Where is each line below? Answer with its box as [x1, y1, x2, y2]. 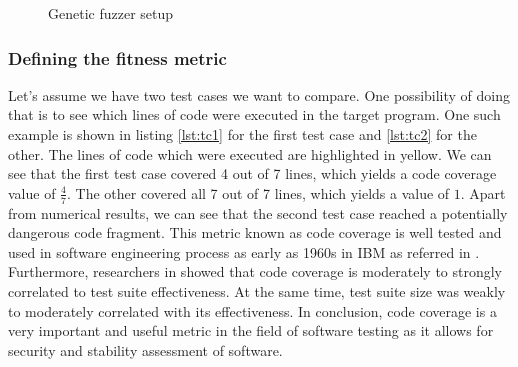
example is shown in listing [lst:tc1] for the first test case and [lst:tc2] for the [8, 124, 477, 144]
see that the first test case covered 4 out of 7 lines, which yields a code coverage [8, 163, 497, 184]
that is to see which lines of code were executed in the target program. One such [8, 104, 501, 125]
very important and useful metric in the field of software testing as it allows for [8, 320, 494, 341]
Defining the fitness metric [8, 45, 227, 70]
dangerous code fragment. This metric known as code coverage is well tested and [8, 222, 502, 243]
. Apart [460, 182, 506, 203]
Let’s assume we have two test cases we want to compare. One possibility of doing [8, 84, 511, 105]
